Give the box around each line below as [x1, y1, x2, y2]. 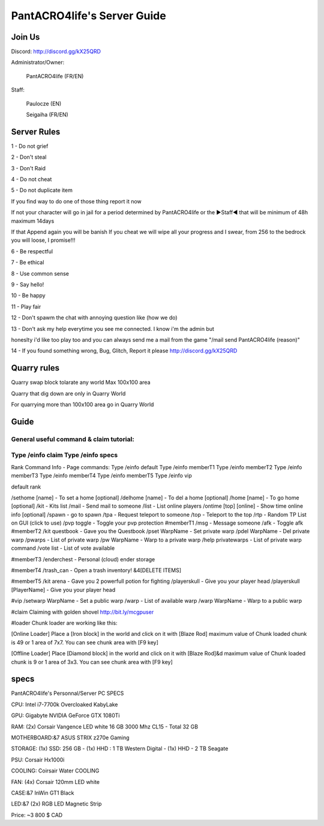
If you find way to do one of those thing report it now [11, 197, 142, 205]
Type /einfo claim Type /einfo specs [11, 451, 118, 460]
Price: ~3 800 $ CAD [11, 811, 63, 818]
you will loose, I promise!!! [11, 236, 76, 244]
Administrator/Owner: [11, 59, 65, 66]
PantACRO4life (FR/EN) [26, 72, 84, 79]
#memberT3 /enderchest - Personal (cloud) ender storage [11, 555, 155, 562]
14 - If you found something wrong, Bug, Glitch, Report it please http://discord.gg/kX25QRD [11, 347, 238, 354]
